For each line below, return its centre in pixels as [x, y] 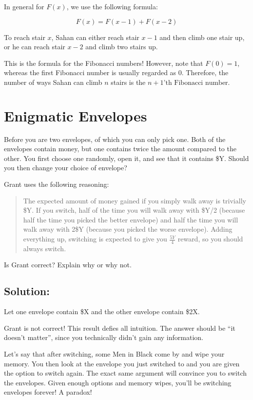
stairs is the [128, 82]
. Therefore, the [205, 72]
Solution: [27, 291]
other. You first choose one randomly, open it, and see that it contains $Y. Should [126, 158]
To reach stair [25, 37]
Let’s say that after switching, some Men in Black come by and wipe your [114, 354]
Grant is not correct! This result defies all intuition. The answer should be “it [120, 328]
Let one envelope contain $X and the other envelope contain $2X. [102, 311]
